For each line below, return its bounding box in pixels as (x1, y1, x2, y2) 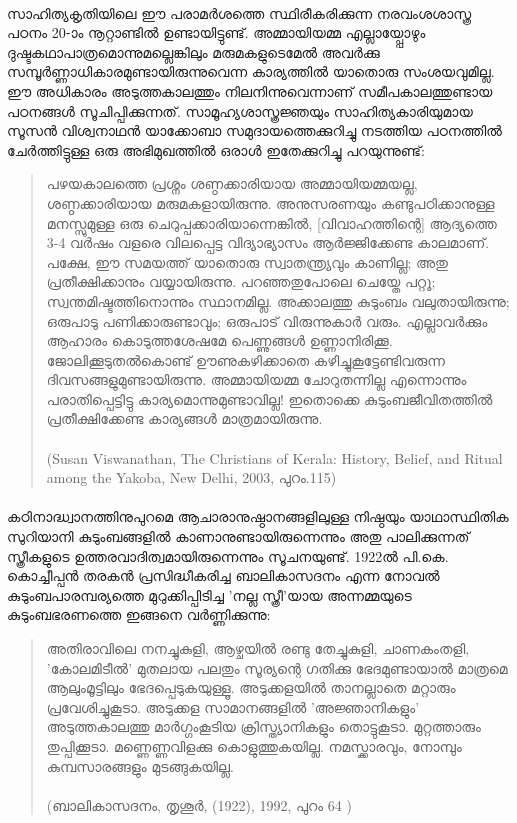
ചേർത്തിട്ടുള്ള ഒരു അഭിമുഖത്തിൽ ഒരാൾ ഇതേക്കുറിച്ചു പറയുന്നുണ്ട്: (7, 139, 425, 160)
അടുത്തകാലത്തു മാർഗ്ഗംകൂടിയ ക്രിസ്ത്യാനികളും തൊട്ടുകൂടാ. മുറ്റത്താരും (46, 716, 481, 737)
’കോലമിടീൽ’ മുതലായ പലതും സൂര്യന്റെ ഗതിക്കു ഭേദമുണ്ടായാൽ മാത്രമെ (46, 657, 508, 678)
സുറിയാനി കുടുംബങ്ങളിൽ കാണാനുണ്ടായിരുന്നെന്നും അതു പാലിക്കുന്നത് (7, 526, 470, 547)
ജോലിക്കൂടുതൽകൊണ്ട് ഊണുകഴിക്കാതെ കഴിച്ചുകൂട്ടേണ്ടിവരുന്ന (46, 349, 445, 370)
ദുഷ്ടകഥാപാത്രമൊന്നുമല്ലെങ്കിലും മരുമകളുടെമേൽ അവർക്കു (7, 41, 380, 62)
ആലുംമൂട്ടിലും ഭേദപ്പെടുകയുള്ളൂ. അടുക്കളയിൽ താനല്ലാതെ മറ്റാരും (46, 677, 456, 698)
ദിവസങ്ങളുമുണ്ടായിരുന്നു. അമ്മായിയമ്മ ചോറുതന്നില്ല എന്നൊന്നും (46, 369, 467, 390)
